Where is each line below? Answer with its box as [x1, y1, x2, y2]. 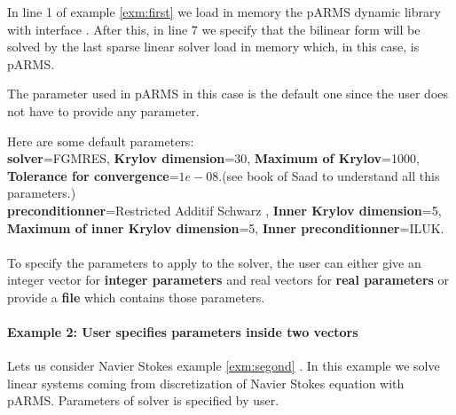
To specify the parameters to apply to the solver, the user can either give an [7, 253, 421, 271]
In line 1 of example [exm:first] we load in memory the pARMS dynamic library [7, 3, 441, 20]
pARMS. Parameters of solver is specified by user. [7, 391, 279, 410]
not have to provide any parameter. [7, 101, 200, 120]
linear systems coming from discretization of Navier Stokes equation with [7, 373, 405, 392]
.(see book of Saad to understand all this [218, 166, 440, 184]
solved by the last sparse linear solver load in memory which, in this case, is [7, 37, 420, 56]
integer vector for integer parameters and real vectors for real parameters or [7, 270, 450, 289]
